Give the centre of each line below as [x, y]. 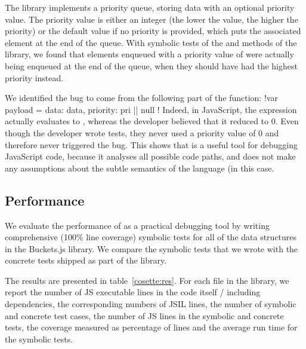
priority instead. [34, 77]
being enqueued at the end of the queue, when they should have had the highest [151, 65]
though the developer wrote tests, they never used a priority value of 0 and [142, 132]
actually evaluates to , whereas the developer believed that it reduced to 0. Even [152, 121]
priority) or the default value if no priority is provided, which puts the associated [153, 31]
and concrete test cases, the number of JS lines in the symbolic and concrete [144, 315]
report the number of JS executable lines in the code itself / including [133, 292]
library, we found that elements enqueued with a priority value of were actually [149, 54]
